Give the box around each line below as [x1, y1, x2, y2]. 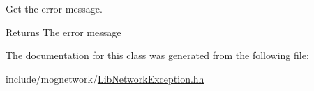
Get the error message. [6, 1, 103, 15]
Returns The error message [6, 24, 121, 39]
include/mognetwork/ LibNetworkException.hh [6, 71, 204, 85]
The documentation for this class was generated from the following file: [6, 48, 309, 63]
